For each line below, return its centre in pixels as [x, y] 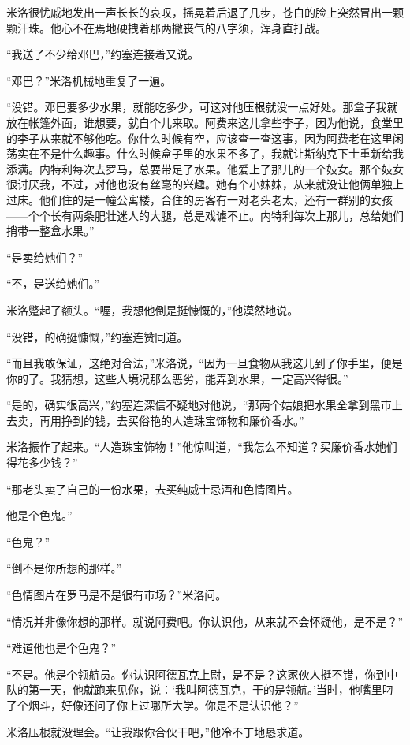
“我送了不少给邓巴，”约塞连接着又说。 [103, 54]
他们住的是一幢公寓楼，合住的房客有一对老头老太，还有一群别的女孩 [216, 199]
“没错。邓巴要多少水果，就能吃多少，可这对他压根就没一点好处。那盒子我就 [202, 107]
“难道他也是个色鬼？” [61, 648]
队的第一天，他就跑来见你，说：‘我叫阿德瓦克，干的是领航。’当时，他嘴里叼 [200, 689]
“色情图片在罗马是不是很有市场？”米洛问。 [117, 595]
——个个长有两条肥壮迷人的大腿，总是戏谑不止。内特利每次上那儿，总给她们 [205, 215]
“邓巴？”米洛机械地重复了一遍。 [89, 80]
